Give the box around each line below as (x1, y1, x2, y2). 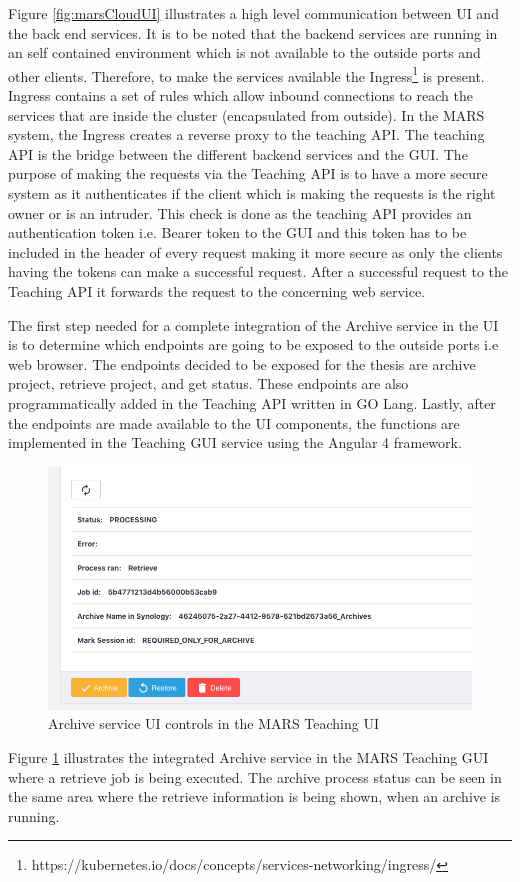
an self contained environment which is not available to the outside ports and (8, 42, 481, 63)
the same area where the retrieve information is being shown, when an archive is (8, 786, 501, 807)
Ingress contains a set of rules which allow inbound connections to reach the (8, 85, 473, 106)
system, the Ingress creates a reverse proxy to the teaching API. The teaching (8, 124, 485, 145)
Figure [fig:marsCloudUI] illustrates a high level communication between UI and (8, 3, 499, 23)
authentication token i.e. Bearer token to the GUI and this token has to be (8, 222, 467, 243)
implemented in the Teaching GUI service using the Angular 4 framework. (8, 432, 462, 453)
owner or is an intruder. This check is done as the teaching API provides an (8, 202, 472, 223)
